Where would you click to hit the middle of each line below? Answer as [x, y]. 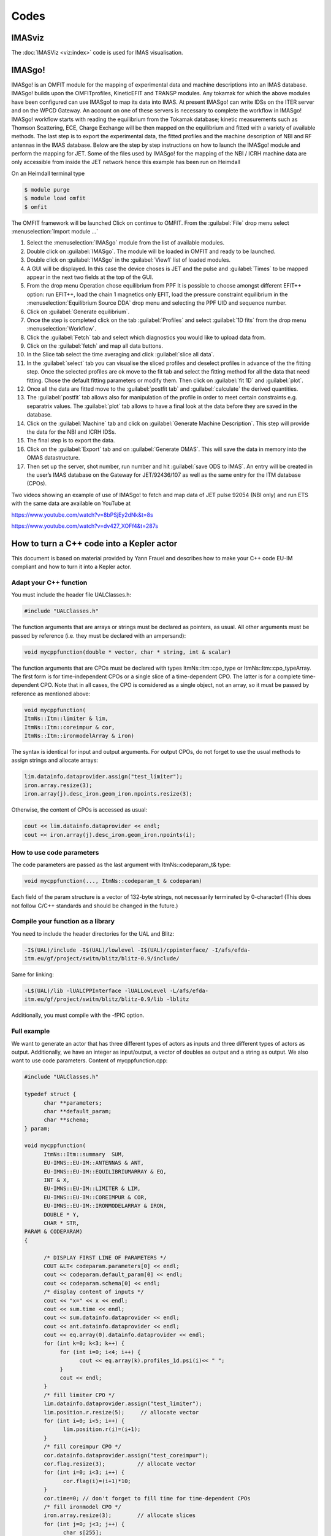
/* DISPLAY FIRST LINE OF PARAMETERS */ [105, 1257]
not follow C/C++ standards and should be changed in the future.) [95, 906]
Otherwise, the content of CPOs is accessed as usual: [79, 810]
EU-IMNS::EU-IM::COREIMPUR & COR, [95, 1197]
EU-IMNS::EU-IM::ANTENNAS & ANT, [94, 1163]
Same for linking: [33, 974]
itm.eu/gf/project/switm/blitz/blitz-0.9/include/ [102, 959]
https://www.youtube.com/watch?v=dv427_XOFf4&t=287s [85, 526]
